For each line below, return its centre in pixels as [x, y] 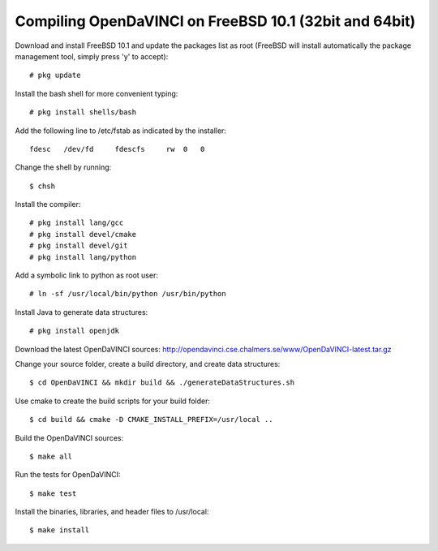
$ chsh [43, 186]
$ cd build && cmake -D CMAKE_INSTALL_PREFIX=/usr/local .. [151, 420]
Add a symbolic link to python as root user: [86, 275]
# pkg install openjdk [75, 331]
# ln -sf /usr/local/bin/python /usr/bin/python [128, 294]
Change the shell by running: [63, 167]
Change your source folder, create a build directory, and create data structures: [148, 364]
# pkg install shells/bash [83, 112]
